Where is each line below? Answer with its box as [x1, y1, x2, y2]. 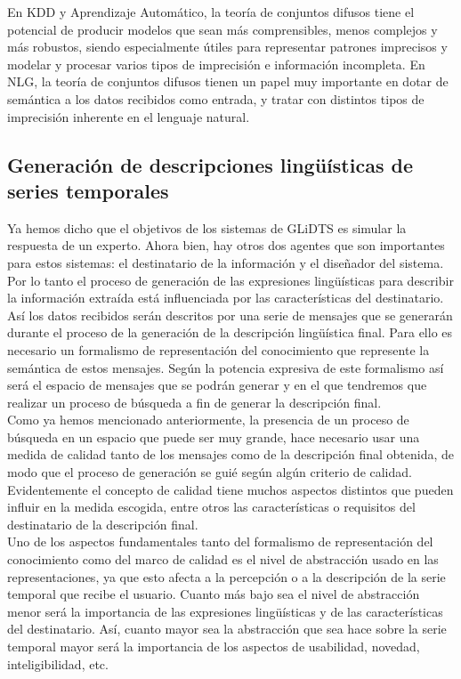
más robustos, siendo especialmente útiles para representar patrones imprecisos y [7, 37, 448, 56]
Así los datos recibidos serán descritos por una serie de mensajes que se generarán [7, 305, 453, 324]
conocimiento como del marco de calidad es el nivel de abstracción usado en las [7, 550, 439, 569]
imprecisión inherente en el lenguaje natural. [7, 107, 250, 125]
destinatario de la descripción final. [7, 514, 198, 533]
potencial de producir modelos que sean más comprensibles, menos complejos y [7, 20, 438, 38]
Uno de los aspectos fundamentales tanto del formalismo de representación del [7, 532, 433, 551]
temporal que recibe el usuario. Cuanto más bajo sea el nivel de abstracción [7, 585, 420, 603]
